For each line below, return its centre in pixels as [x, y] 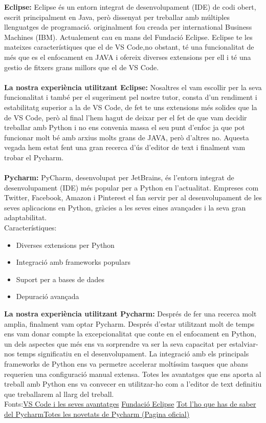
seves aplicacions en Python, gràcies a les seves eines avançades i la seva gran [125, 207]
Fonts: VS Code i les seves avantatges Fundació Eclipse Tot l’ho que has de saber [130, 404]
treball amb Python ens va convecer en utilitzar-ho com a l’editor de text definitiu [133, 384]
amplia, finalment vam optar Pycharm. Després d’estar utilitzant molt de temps [129, 323]
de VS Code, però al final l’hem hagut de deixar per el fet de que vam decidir [126, 117]
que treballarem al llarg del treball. [59, 394]
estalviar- [244, 343]
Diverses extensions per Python [65, 245]
